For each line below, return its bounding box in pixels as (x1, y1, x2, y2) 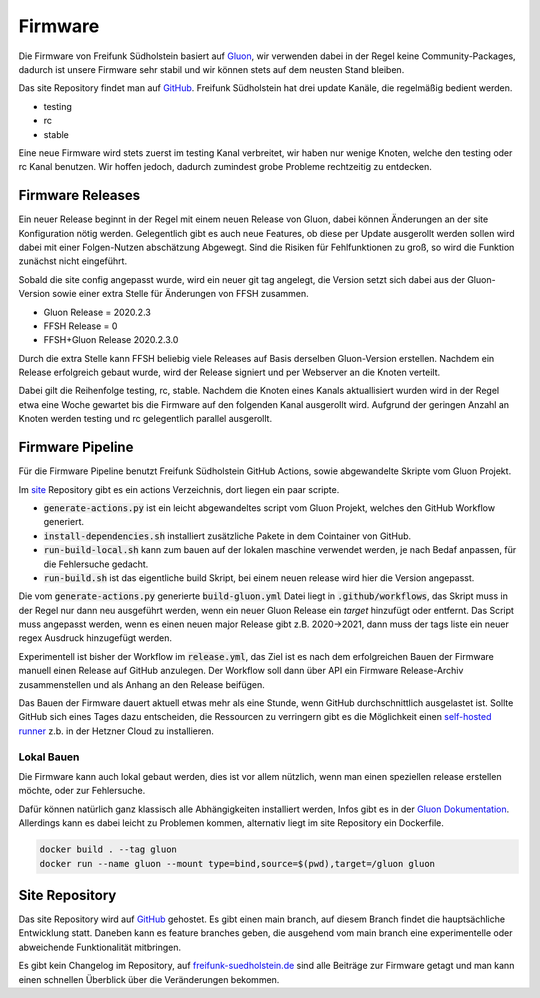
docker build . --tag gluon (39, 844, 177, 855)
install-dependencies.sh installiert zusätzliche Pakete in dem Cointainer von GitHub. (43, 530, 412, 542)
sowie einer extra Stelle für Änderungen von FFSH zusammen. (51, 288, 309, 300)
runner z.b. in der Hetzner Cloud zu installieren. (18, 725, 214, 737)
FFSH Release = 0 (43, 320, 118, 332)
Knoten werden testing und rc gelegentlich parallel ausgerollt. (18, 413, 273, 425)
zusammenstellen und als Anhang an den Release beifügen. (18, 678, 265, 690)
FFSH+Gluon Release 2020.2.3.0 (43, 334, 179, 346)
